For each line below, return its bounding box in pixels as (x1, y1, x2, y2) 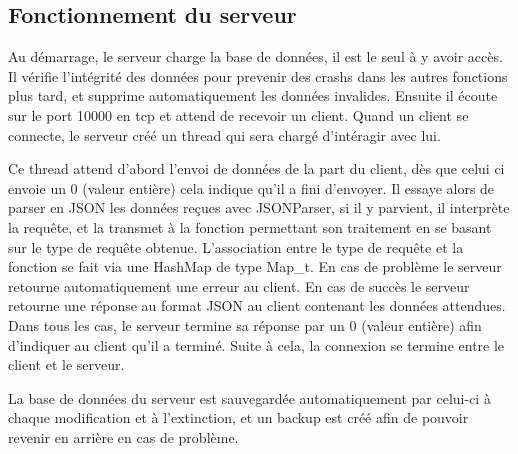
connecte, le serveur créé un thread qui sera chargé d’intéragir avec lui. (8, 124, 441, 145)
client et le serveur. (8, 354, 125, 375)
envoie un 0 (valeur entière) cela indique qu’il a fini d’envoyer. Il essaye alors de (8, 177, 495, 198)
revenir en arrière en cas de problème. (8, 426, 239, 447)
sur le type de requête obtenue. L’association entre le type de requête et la (8, 236, 464, 257)
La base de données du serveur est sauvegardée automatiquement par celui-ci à (8, 387, 491, 408)
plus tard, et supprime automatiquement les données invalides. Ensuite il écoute (8, 85, 498, 106)
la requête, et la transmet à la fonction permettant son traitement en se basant (8, 216, 492, 237)
